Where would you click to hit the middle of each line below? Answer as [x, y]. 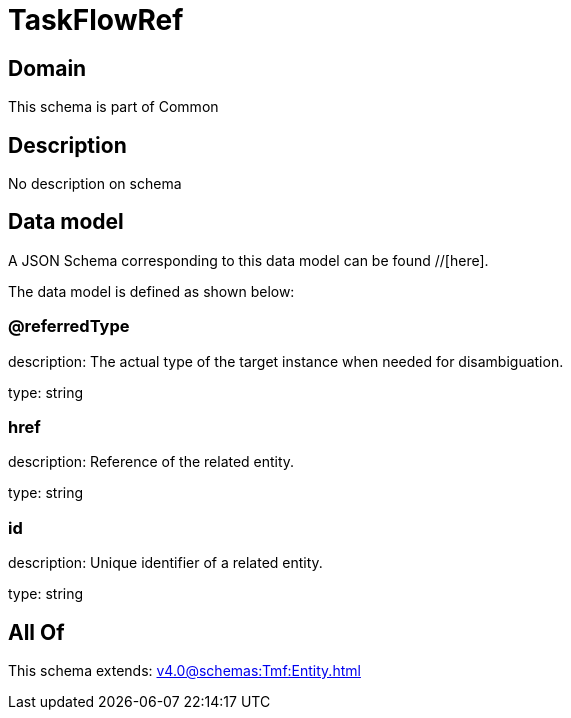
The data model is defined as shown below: [151, 291]
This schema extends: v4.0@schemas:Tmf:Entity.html [184, 670]
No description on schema [95, 184]
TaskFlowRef [96, 20]
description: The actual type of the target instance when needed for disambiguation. [286, 361]
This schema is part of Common [113, 107]
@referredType [69, 326]
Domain [47, 68]
